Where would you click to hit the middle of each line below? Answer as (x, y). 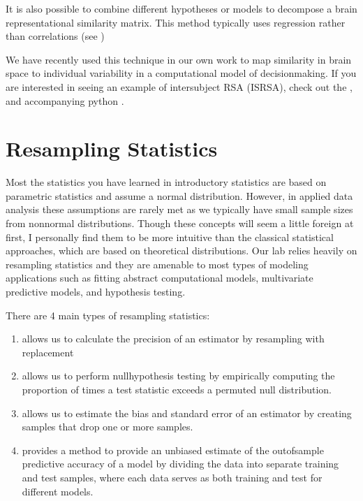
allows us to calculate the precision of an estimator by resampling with (173, 339)
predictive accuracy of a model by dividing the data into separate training (180, 464)
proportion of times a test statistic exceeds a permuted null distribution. (177, 389)
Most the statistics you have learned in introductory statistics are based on (166, 182)
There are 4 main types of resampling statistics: (108, 315)
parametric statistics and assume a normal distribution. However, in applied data (179, 195)
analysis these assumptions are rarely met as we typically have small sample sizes (179, 209)
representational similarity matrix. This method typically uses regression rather (176, 22)
